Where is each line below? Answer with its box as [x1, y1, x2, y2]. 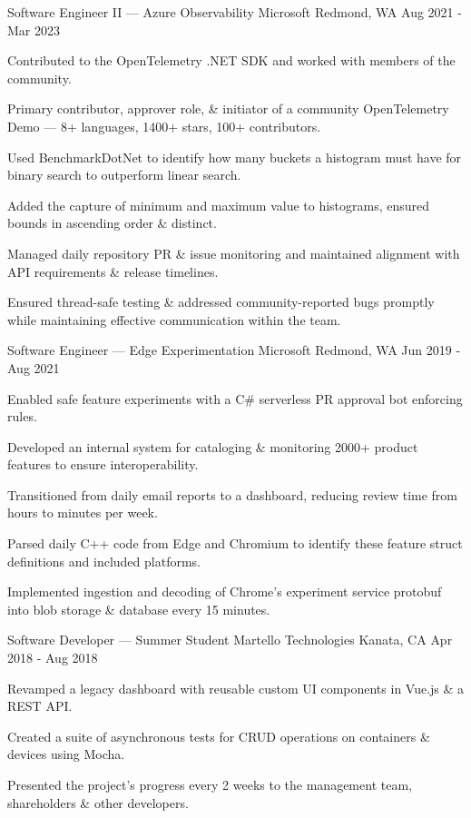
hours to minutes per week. [7, 503, 158, 522]
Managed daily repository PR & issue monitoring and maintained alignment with [7, 243, 460, 262]
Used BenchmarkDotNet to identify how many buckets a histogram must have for [7, 147, 462, 166]
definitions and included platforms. [7, 551, 201, 570]
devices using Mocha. [7, 744, 125, 764]
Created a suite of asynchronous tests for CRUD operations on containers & [7, 726, 430, 745]
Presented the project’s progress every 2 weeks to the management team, [7, 775, 412, 793]
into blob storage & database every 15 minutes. [7, 599, 270, 618]
